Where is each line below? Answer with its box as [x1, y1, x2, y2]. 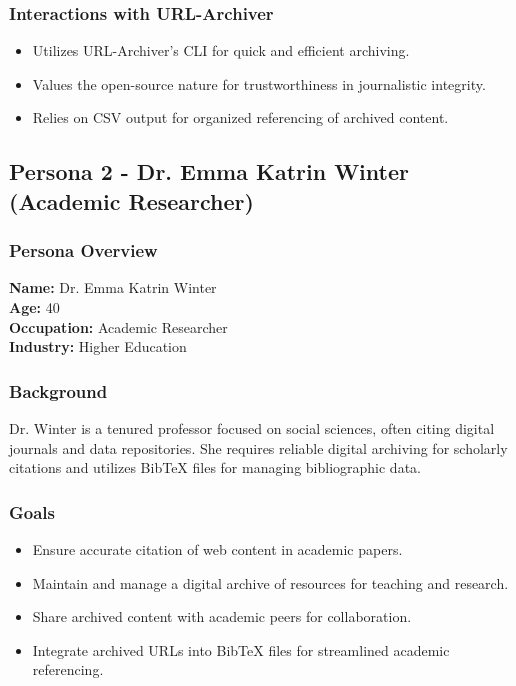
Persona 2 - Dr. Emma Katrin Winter [9, 156, 409, 187]
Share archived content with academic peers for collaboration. [32, 606, 412, 627]
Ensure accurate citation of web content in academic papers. [32, 538, 403, 559]
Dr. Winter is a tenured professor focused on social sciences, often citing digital [9, 417, 495, 438]
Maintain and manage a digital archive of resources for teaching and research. [32, 572, 509, 593]
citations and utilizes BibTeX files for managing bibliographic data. [9, 457, 421, 478]
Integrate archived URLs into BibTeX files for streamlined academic [32, 639, 450, 660]
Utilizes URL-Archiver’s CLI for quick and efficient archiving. [32, 40, 410, 61]
